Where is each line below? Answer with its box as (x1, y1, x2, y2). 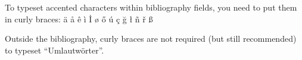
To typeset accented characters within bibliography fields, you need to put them (5, 1, 297, 13)
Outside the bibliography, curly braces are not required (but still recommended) (5, 32, 297, 45)
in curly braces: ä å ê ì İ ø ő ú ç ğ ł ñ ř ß (5, 12, 153, 25)
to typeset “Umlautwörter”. (5, 44, 104, 56)
